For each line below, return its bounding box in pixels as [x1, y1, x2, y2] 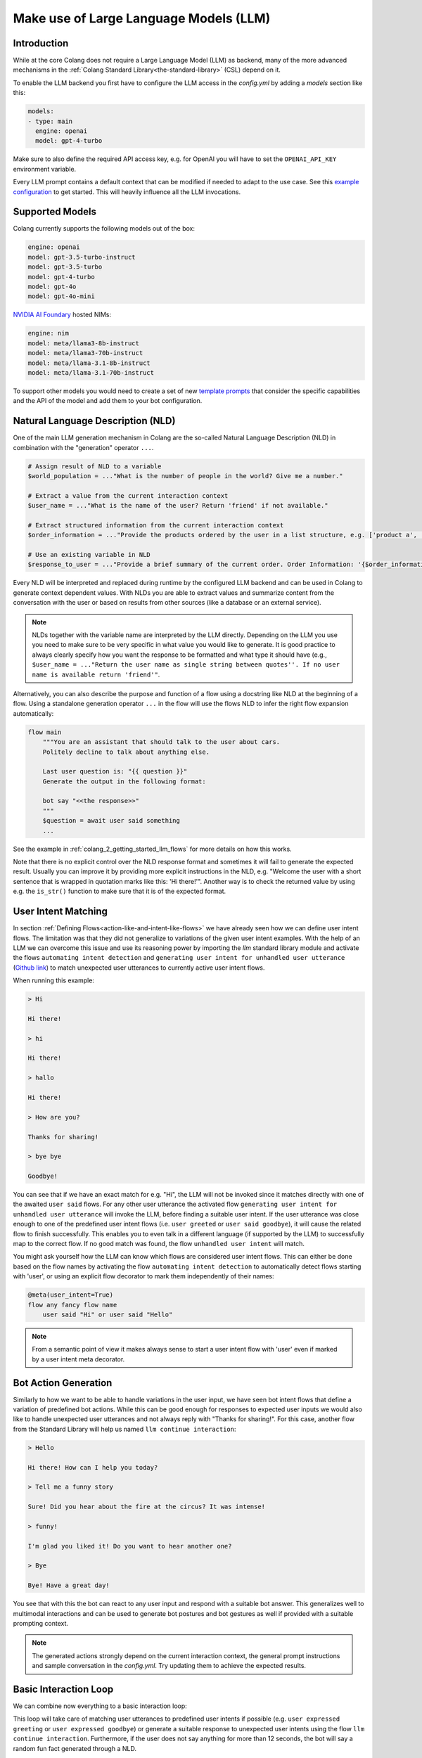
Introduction [13, 37, 69, 49]
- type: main [27, 117, 73, 125]
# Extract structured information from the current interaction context [27, 521, 284, 529]
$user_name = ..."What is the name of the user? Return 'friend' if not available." [27, 501, 328, 510]
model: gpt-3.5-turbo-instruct [27, 253, 136, 261]
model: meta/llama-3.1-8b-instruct [27, 359, 151, 367]
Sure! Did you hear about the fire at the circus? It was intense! [27, 1503, 266, 1511]
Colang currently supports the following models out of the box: [13, 224, 196, 233]
